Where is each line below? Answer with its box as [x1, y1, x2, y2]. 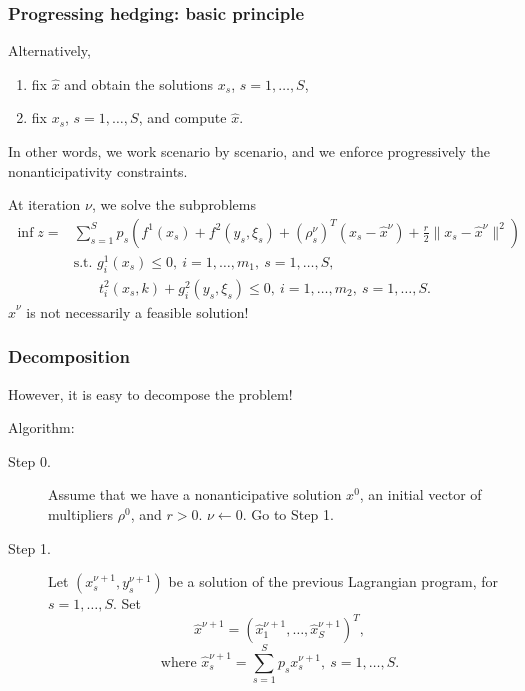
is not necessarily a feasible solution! [26, 301, 249, 322]
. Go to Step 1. [242, 503, 334, 524]
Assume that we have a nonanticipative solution [48, 484, 342, 505]
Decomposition [8, 344, 130, 369]
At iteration [8, 194, 81, 215]
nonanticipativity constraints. [8, 160, 188, 181]
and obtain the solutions [64, 73, 214, 94]
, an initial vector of [359, 484, 482, 505]
